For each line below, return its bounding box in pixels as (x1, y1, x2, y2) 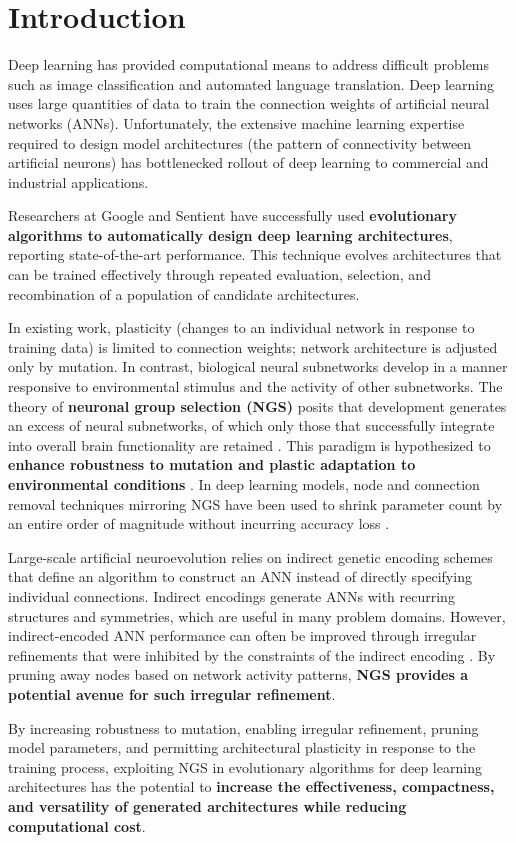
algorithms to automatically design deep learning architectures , (8, 224, 453, 245)
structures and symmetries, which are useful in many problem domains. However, (8, 605, 506, 626)
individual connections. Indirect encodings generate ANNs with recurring (8, 585, 455, 606)
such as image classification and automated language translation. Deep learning (8, 73, 494, 94)
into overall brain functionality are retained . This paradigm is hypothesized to (8, 434, 491, 455)
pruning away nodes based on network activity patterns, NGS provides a (8, 664, 469, 685)
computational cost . (8, 815, 146, 836)
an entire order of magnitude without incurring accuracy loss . (8, 513, 390, 534)
